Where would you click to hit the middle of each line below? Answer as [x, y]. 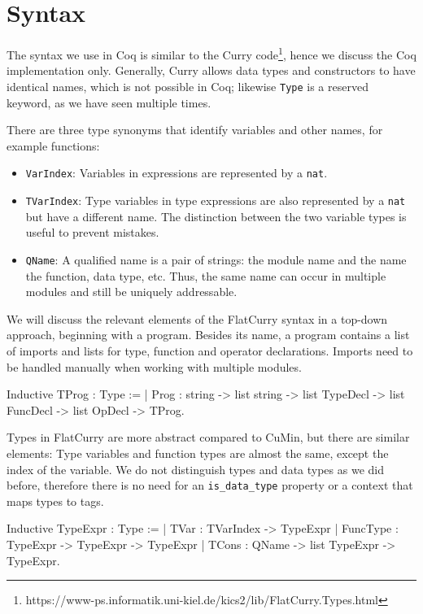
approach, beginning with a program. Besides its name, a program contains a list [208, 335]
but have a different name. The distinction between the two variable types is [216, 216]
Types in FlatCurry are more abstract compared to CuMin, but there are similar [208, 437]
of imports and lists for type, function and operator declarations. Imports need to [210, 350]
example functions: [53, 145]
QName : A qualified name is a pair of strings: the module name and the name [216, 259]
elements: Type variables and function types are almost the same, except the [198, 453]
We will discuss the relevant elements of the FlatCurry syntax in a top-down [197, 318]
